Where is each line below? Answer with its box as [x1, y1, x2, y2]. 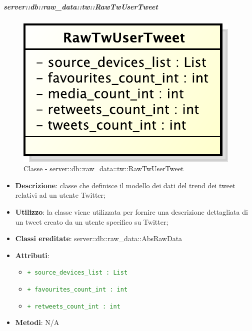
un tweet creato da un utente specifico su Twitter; [15, 216, 168, 227]
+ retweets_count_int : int [27, 303, 120, 310]
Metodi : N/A [15, 317, 59, 328]
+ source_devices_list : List [27, 269, 128, 277]
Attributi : [15, 250, 49, 260]
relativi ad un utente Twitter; [15, 190, 105, 200]
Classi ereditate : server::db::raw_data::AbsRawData [15, 233, 182, 244]
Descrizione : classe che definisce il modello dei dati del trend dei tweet [15, 180, 235, 190]
